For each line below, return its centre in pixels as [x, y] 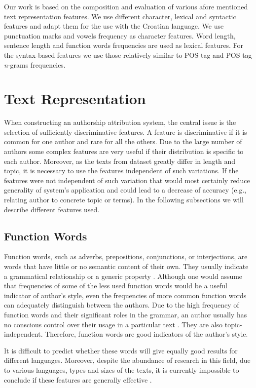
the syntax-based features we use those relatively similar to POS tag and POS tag [128, 55]
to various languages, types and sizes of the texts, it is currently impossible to [122, 369]
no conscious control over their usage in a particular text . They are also [113, 324]
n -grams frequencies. [35, 64]
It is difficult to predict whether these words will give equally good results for [121, 350]
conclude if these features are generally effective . [78, 379]
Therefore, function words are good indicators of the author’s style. [146, 334]
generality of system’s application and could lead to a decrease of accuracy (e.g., [125, 190]
